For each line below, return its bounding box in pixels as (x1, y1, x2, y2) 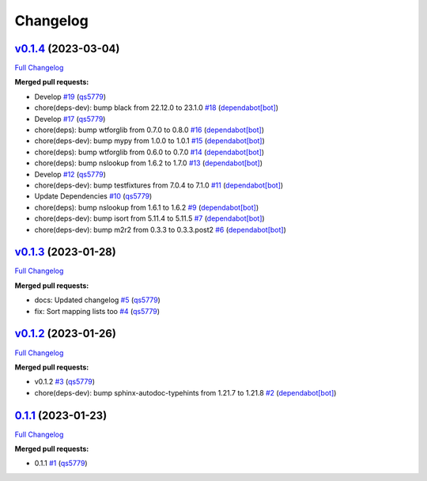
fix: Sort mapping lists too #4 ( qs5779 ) (34, 306, 160, 316)
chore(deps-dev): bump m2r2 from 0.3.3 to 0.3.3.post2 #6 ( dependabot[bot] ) (34, 225, 286, 234)
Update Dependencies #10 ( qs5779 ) (34, 191, 153, 201)
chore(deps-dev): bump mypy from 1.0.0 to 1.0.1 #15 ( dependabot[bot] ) (34, 136, 265, 146)
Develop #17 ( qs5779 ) (34, 114, 106, 123)
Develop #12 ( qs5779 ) (34, 169, 107, 179)
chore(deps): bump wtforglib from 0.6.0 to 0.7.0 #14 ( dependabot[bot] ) (34, 147, 265, 157)
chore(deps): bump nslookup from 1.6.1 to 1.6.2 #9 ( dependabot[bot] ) (34, 203, 259, 212)
